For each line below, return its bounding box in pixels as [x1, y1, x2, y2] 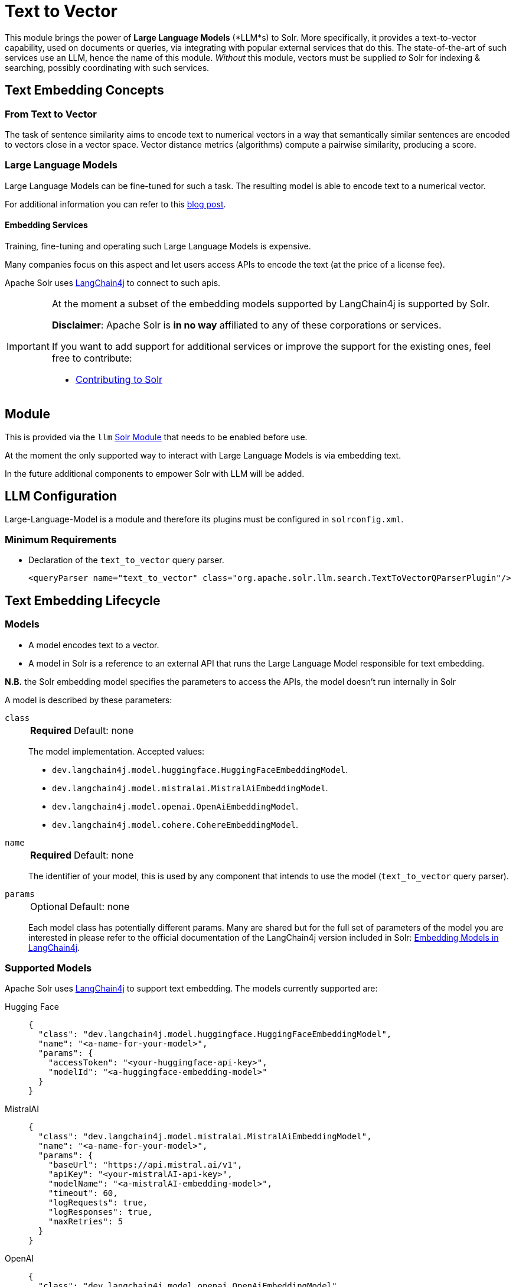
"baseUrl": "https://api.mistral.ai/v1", [48, 1160, 243, 1170]
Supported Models [5, 961, 92, 974]
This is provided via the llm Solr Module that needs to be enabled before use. [5, 431, 308, 442]
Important [6, 340, 50, 352]
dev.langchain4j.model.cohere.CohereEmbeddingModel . [52, 819, 299, 830]
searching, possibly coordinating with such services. [5, 62, 210, 73]
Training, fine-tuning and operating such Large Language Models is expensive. [5, 240, 311, 251]
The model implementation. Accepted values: [28, 746, 205, 756]
